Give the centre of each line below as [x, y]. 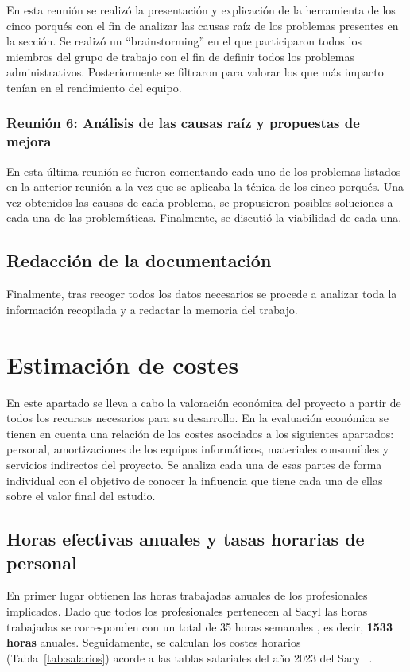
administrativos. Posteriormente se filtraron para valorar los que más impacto [195, 72]
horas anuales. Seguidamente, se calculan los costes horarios [154, 642]
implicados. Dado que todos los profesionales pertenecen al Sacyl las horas [187, 610]
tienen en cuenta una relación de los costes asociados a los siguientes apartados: [200, 433]
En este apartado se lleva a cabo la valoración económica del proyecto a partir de [204, 402]
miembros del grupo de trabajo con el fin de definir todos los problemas [181, 56]
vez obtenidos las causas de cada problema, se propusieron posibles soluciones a [200, 202]
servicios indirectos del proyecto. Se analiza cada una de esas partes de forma [194, 464]
